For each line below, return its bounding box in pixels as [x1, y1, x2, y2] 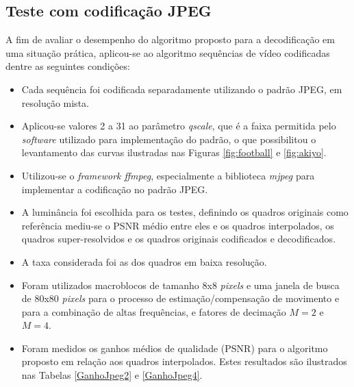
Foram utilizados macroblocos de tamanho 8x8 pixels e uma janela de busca [21, 277, 340, 292]
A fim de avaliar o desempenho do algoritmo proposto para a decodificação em [5, 32, 335, 47]
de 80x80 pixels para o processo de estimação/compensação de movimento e [21, 291, 340, 305]
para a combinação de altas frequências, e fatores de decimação [21, 304, 286, 319]
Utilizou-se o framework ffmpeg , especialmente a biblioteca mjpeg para [21, 168, 315, 182]
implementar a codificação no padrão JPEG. [21, 182, 208, 196]
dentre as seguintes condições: [5, 59, 130, 73]
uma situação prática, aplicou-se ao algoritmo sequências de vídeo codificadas [5, 45, 330, 60]
